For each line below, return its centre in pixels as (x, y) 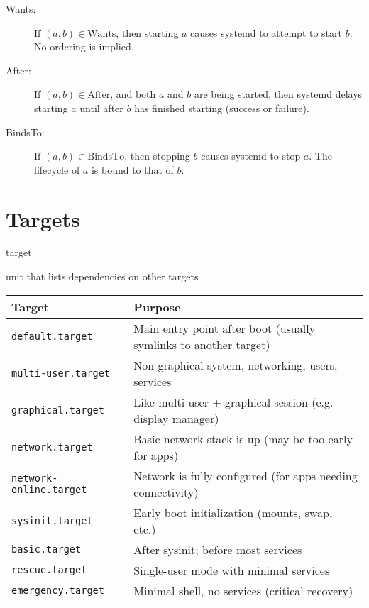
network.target (52, 447)
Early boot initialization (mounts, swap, (233, 512)
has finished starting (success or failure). (222, 107)
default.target (52, 336)
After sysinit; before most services (218, 549)
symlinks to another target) (202, 344)
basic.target (46, 549)
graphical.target (58, 410)
